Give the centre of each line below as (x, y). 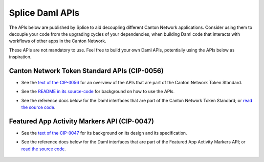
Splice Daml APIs (44, 13)
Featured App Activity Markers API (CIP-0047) (81, 121)
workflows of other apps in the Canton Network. (58, 41)
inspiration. (20, 57)
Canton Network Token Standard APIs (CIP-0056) (86, 71)
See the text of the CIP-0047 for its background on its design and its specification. (104, 133)
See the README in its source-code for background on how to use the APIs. (98, 92)
